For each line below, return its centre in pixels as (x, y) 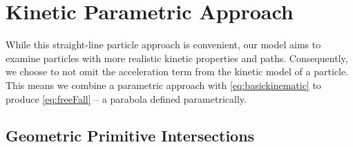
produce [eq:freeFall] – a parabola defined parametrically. (126, 98)
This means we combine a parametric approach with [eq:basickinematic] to (163, 85)
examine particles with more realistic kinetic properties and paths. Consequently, (177, 58)
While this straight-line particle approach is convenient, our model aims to (163, 45)
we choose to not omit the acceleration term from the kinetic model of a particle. (177, 71)
